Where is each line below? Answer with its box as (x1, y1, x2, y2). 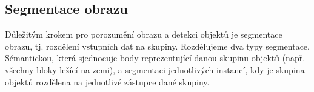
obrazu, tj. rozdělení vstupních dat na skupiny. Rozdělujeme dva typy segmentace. (5, 39, 310, 52)
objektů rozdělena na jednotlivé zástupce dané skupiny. (5, 75, 210, 88)
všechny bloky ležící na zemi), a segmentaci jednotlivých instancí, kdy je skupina (5, 63, 305, 76)
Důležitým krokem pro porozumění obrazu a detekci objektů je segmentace (5, 28, 282, 41)
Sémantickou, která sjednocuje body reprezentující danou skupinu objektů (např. (5, 51, 306, 64)
